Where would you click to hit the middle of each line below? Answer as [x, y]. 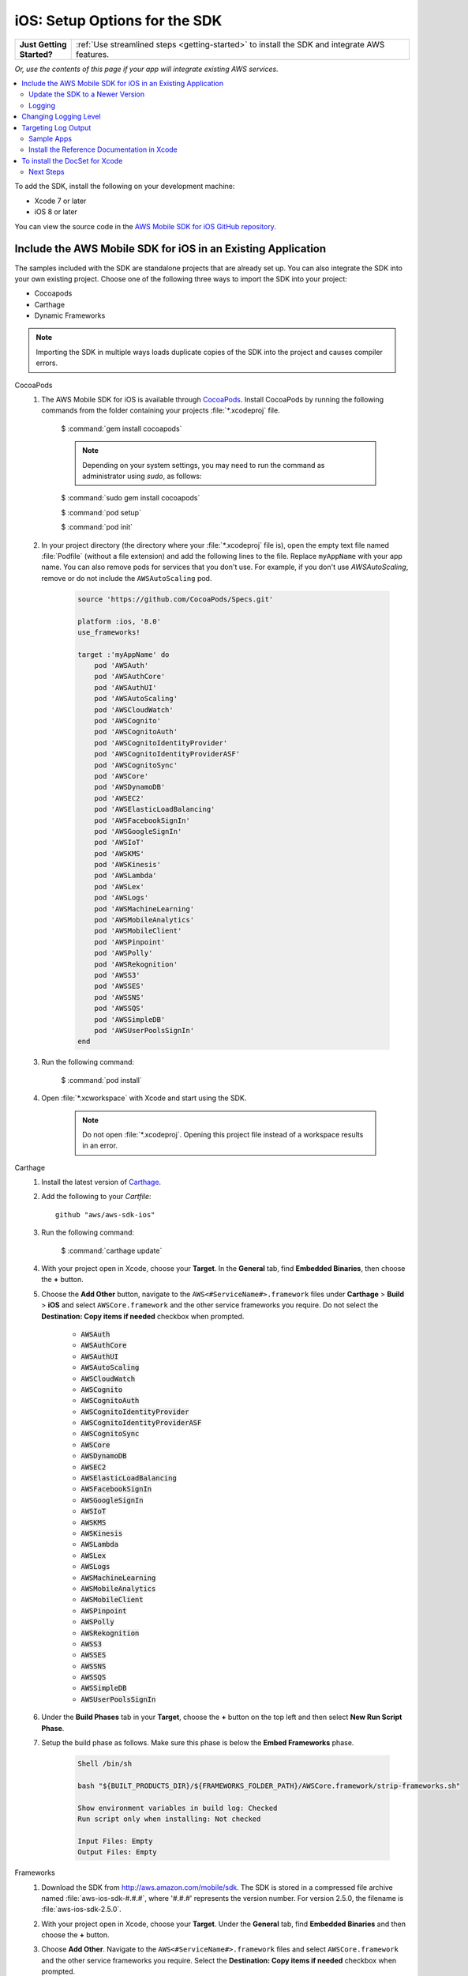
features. [92, 54]
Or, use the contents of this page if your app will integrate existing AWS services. [147, 69]
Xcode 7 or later [60, 201]
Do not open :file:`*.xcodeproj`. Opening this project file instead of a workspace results [223, 1134]
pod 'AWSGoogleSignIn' [138, 831]
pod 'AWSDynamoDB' [130, 787]
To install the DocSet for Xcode [72, 160]
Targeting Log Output [56, 127]
